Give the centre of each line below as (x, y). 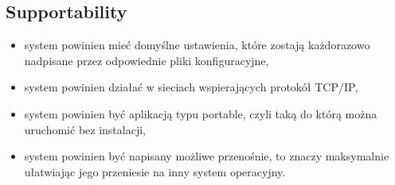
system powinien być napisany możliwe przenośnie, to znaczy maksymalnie (207, 156)
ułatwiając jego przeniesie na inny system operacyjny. (155, 171)
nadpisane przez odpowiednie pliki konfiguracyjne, (147, 60)
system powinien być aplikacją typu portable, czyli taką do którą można (201, 113)
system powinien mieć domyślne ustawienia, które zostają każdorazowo (197, 45)
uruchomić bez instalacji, (85, 129)
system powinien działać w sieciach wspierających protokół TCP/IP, (191, 87)
